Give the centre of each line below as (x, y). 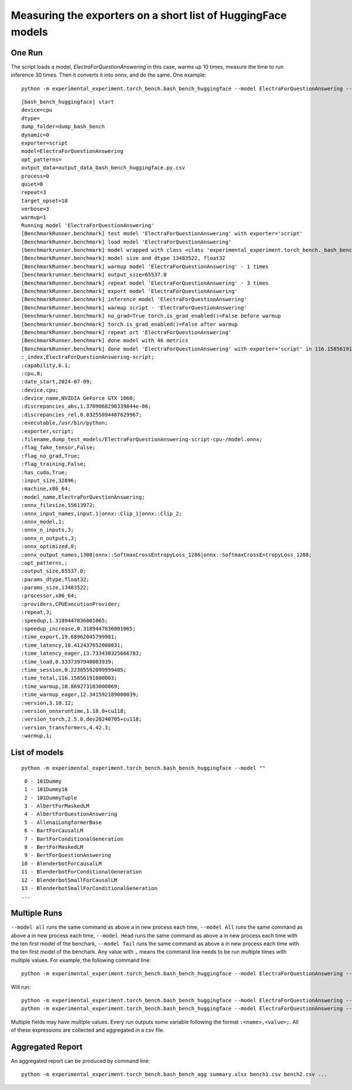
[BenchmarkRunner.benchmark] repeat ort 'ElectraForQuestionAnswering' (126, 332)
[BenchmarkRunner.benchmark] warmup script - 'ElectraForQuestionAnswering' (134, 308)
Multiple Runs (37, 913)
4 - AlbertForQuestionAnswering (71, 814)
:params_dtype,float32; (55, 579)
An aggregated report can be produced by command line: (81, 1061)
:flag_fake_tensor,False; (59, 448)
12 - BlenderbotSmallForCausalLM (69, 880)
